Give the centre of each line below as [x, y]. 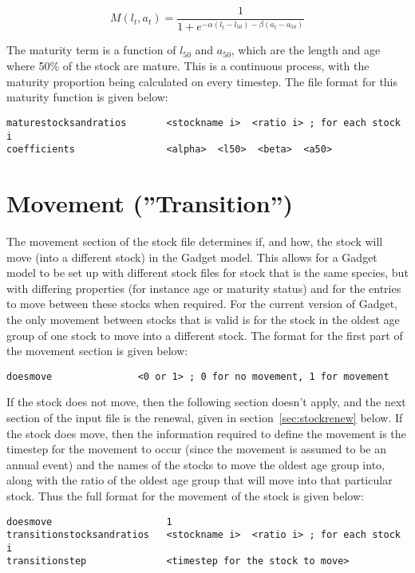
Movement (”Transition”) [150, 203]
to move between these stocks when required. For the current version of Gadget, [202, 304]
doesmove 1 [89, 522]
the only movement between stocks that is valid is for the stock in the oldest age [203, 319]
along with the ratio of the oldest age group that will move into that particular [200, 480]
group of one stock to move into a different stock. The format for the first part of [205, 335]
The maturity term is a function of [91, 50]
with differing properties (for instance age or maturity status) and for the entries [204, 288]
